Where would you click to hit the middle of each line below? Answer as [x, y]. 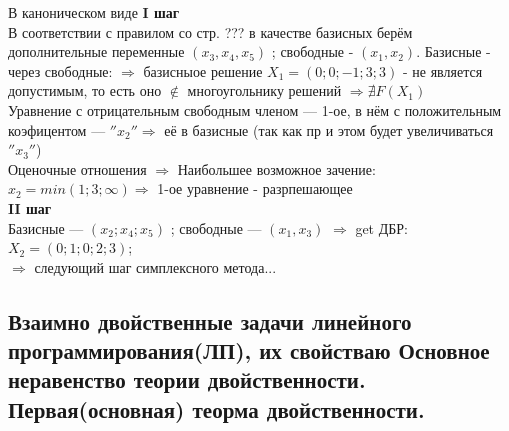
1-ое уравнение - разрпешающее [255, 188]
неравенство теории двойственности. [187, 379]
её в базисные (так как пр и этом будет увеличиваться [329, 129]
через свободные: [60, 70]
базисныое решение [203, 70]
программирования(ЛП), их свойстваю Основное [249, 350]
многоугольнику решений [264, 90]
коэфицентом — [57, 129]
